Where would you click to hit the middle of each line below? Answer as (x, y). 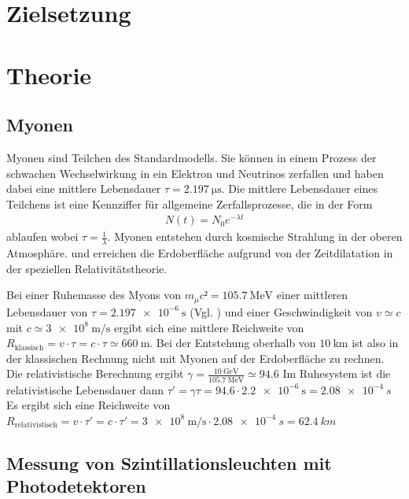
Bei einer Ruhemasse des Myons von (94, 295)
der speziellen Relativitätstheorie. (87, 268)
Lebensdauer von (47, 311)
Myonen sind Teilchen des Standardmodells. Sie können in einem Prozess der (192, 157)
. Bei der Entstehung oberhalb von (233, 343)
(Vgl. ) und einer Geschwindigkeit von (281, 311)
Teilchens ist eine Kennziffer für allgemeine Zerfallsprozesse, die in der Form (190, 203)
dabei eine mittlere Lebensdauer (84, 189)
